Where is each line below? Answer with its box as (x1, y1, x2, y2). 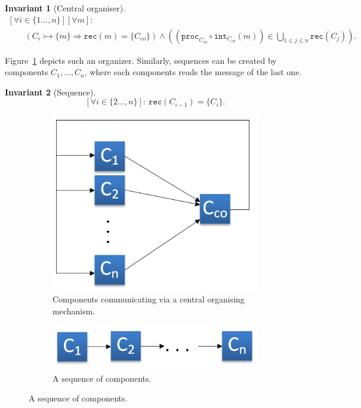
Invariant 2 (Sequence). (5, 85, 96, 98)
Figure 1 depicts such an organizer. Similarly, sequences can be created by (5, 54, 277, 66)
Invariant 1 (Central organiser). (5, 2, 126, 14)
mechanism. (53, 304, 95, 317)
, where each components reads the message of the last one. (84, 66, 302, 78)
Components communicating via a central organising (53, 293, 245, 305)
